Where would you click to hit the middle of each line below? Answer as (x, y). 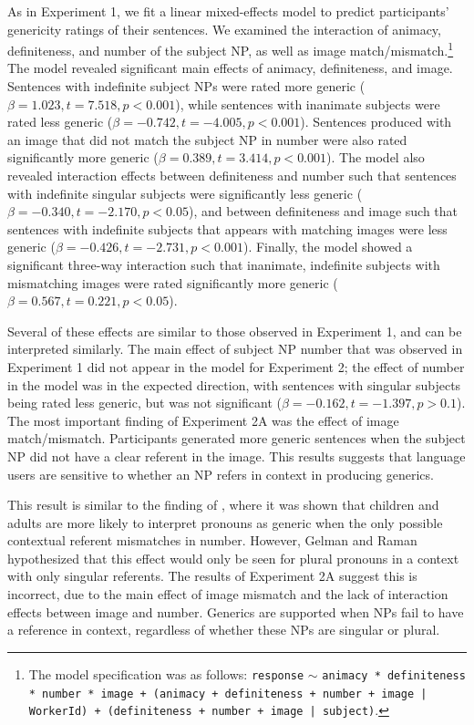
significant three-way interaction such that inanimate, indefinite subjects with (224, 264)
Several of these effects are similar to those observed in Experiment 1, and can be (235, 331)
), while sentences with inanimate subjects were (308, 104)
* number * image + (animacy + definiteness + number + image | (228, 694)
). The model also (376, 157)
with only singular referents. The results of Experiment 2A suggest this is (212, 576)
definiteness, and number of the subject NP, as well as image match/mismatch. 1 (231, 49)
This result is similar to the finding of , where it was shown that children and (223, 505)
